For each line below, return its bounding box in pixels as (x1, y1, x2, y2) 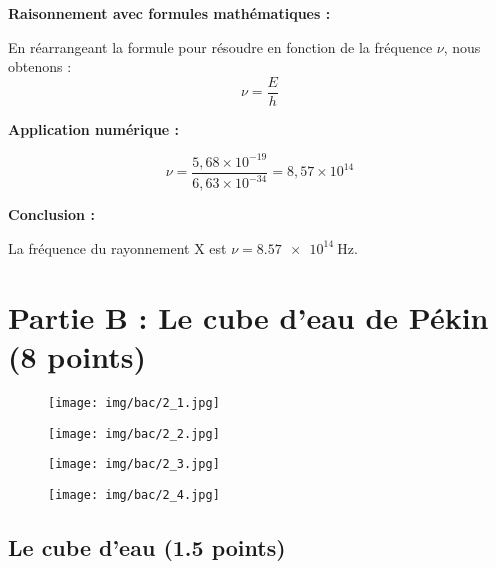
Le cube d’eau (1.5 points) (8, 531, 286, 562)
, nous (443, 36, 481, 57)
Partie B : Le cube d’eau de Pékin (8, 296, 489, 337)
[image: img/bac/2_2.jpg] (48, 426, 220, 441)
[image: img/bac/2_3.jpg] (48, 457, 220, 472)
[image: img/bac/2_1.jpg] (48, 395, 220, 410)
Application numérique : (8, 118, 180, 139)
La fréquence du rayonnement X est (8, 237, 227, 258)
